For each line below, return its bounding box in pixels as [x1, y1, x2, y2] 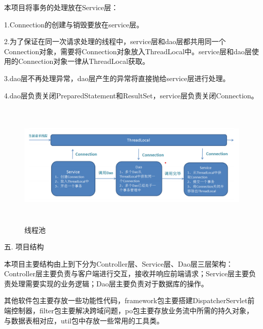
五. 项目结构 [4, 241, 44, 252]
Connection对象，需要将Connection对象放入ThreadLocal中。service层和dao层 [4, 46, 252, 56]
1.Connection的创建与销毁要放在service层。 [4, 19, 144, 29]
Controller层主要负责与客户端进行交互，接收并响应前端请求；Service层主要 [4, 268, 249, 279]
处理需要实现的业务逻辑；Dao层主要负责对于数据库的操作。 [11, 278, 208, 288]
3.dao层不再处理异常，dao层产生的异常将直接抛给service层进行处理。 [4, 72, 230, 83]
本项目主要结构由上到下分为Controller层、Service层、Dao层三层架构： [4, 258, 233, 269]
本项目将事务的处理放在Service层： [4, 2, 119, 12]
